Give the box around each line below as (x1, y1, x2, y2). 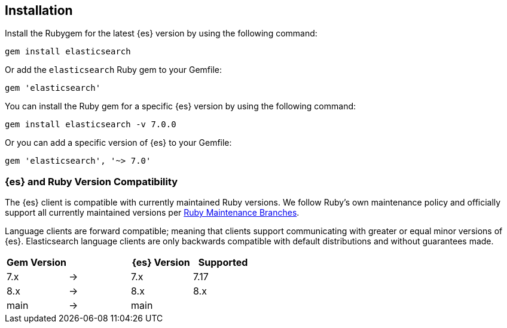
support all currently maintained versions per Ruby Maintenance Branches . (5, 207, 300, 218)
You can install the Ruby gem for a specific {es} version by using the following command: (5, 101, 356, 112)
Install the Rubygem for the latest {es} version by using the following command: (5, 28, 317, 39)
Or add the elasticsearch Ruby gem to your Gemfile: (5, 65, 222, 75)
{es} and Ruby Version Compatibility (5, 175, 178, 188)
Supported (198, 256, 248, 269)
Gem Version (7, 256, 67, 269)
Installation (5, 3, 73, 18)
